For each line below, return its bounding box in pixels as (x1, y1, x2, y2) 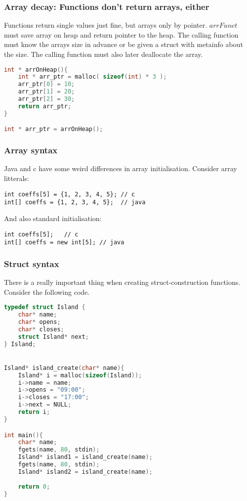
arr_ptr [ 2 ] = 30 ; (18, 95, 75, 103)
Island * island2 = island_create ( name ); (18, 468, 153, 475)
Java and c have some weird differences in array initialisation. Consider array (4, 163, 237, 174)
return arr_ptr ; (18, 102, 72, 110)
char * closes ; (18, 325, 64, 333)
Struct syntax (4, 257, 59, 270)
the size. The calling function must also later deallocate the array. (4, 49, 203, 59)
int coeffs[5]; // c (4, 230, 79, 238)
